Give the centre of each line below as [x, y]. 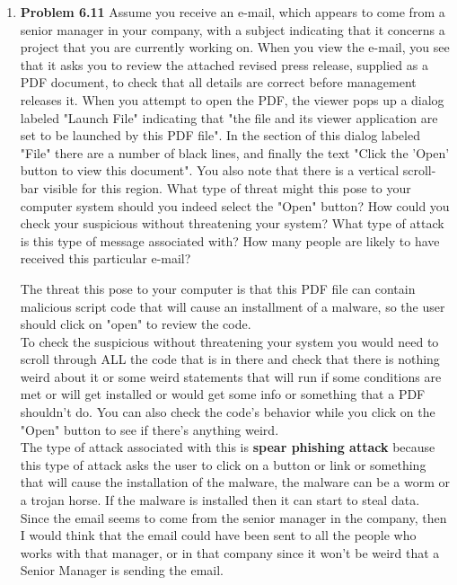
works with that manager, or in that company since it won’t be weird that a [230, 552]
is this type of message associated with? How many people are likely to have [230, 240]
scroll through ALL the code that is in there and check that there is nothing [230, 359]
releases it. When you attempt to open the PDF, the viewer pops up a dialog [232, 99]
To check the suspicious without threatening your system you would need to [229, 341]
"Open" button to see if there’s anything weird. [149, 429]
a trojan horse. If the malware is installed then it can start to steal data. [220, 500]
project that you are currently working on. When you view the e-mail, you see [235, 47]
